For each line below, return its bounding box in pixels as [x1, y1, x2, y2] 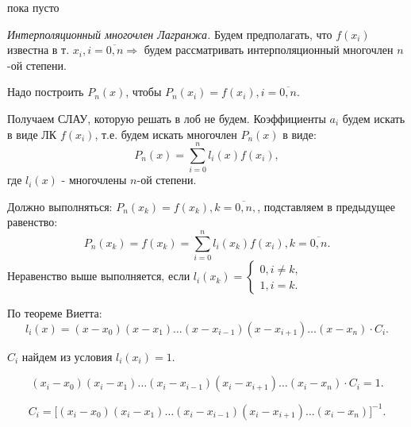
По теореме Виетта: [7, 305, 102, 321]
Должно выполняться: [7, 198, 113, 214]
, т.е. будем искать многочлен [94, 125, 237, 142]
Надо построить [7, 83, 84, 100]
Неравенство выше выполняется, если [7, 267, 190, 284]
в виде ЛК [7, 125, 57, 142]
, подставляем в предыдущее [257, 198, 395, 214]
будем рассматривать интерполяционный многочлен [144, 41, 394, 58]
